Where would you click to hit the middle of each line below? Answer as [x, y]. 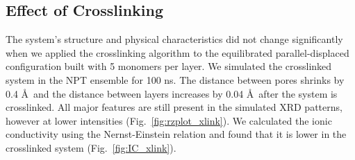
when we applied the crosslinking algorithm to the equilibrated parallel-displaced [177, 52]
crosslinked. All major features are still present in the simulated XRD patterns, [174, 107]
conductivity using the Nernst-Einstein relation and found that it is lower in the [176, 134]
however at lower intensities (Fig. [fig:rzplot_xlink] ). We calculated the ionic [169, 120]
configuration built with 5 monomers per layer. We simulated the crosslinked [169, 66]
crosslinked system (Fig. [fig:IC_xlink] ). [91, 147]
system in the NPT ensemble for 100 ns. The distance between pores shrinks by [175, 79]
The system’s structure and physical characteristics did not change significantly [174, 39]
